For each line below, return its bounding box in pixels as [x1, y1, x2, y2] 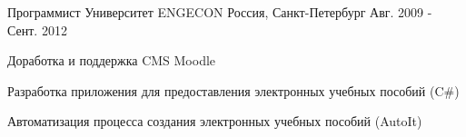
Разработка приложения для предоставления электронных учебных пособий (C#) [7, 81, 460, 100]
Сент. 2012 [7, 20, 67, 39]
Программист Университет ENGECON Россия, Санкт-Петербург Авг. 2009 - [7, 3, 432, 21]
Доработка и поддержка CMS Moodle [7, 51, 216, 70]
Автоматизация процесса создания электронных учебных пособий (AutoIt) [7, 112, 422, 131]
